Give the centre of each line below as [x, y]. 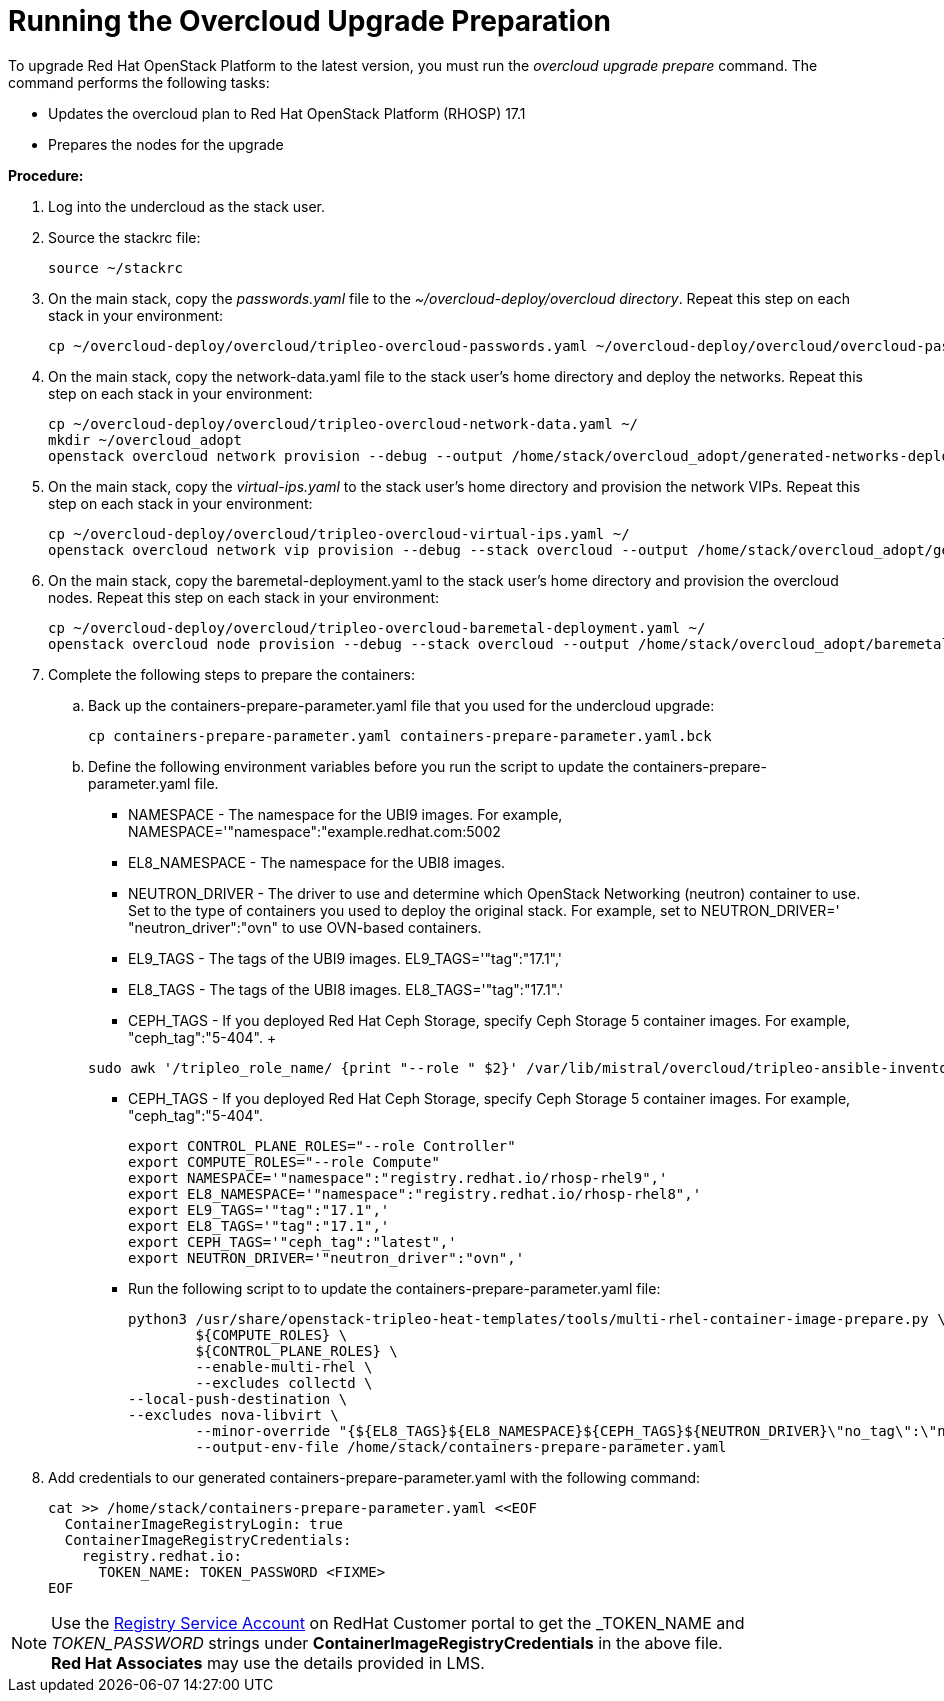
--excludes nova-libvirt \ [233, 1414]
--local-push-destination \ [238, 1398]
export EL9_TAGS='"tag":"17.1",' [259, 1209]
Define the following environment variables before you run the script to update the [358, 766]
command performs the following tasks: [139, 82]
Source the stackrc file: [124, 237]
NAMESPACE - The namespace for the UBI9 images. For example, [345, 814]
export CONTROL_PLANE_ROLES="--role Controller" [322, 1145]
